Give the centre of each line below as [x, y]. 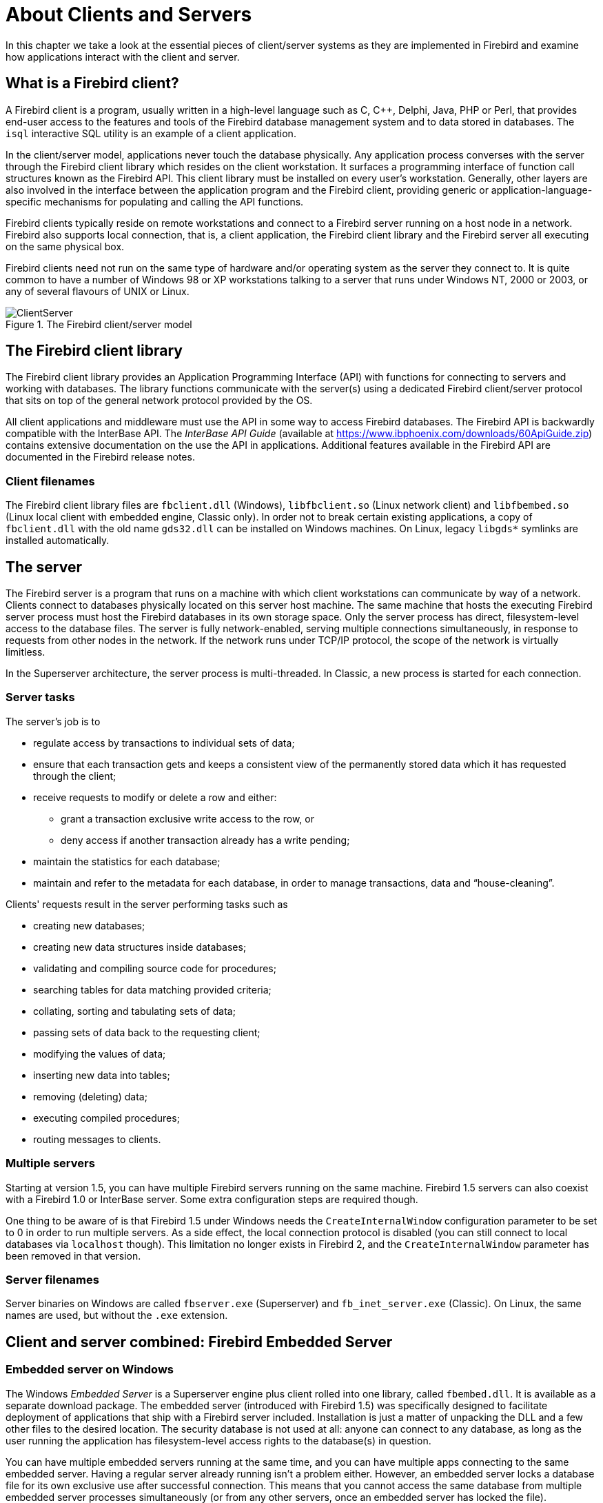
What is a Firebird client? [92, 83]
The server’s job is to [53, 721]
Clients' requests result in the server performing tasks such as [147, 904]
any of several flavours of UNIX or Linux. [98, 291]
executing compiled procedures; [106, 1118]
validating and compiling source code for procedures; [155, 968]
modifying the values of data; [100, 1053]
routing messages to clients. [97, 1139]
